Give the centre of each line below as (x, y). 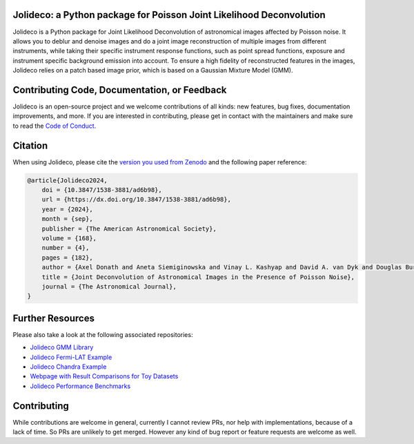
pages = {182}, (67, 258)
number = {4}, (66, 248)
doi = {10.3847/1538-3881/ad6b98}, (102, 190)
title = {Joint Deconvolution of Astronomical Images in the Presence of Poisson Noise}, (198, 277)
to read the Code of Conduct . (55, 126)
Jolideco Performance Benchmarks (80, 386)
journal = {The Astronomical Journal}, (109, 286)
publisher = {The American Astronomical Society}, (129, 229)
